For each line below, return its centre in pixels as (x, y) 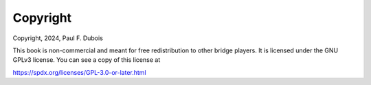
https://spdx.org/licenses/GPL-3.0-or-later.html (80, 72)
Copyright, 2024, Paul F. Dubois (58, 38)
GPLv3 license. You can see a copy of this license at (87, 60)
